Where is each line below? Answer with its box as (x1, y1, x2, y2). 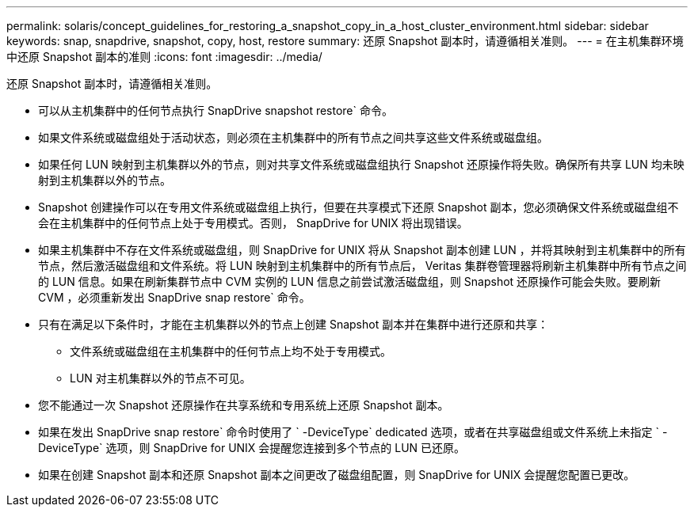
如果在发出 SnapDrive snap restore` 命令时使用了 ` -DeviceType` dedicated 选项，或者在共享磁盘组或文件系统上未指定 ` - (38, 425, 668, 439)
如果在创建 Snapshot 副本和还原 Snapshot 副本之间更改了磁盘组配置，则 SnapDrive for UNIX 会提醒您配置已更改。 (38, 468, 635, 481)
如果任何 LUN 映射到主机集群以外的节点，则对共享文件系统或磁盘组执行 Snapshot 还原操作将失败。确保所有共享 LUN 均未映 (38, 158, 684, 171)
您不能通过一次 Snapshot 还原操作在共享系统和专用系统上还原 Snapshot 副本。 (38, 398, 449, 412)
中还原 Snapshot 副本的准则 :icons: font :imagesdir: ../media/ (6, 50, 322, 63)
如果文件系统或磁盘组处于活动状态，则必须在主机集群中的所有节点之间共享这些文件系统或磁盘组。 (38, 131, 548, 144)
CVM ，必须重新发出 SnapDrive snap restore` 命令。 (38, 291, 311, 304)
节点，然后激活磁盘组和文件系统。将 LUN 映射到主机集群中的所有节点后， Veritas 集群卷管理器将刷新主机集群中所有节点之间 (38, 259, 687, 272)
